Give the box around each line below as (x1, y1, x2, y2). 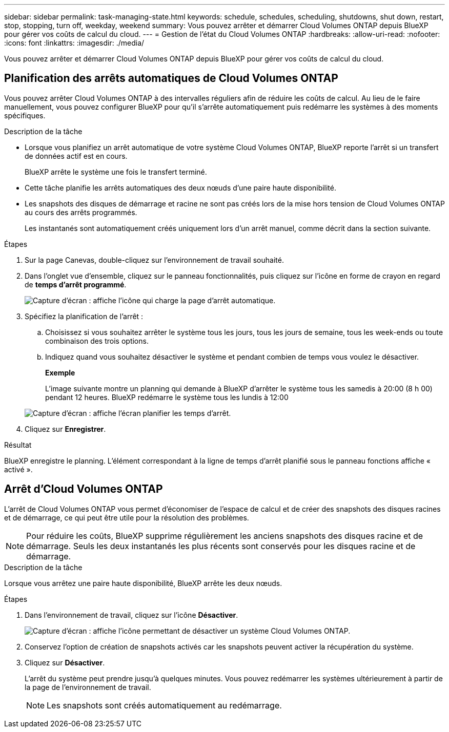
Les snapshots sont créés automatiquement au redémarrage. (47, 700, 282, 710)
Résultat (4, 440, 32, 449)
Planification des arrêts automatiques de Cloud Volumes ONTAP (4, 72, 338, 85)
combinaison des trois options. (45, 336, 149, 345)
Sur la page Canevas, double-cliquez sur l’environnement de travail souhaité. (25, 255, 284, 264)
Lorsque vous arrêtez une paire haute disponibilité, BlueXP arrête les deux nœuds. (4, 578, 282, 588)
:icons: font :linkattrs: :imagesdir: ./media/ (4, 38, 145, 47)
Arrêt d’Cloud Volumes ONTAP (4, 483, 163, 496)
